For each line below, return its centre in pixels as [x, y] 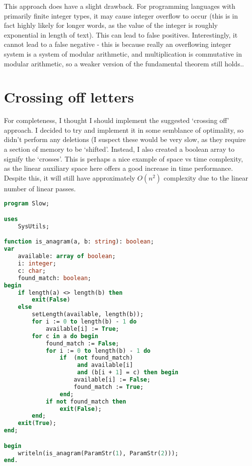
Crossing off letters [69, 97]
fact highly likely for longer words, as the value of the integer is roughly [111, 25]
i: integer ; [37, 263]
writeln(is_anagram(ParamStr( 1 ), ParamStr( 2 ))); [98, 453]
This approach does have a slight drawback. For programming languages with [120, 6]
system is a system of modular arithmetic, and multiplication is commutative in [123, 53]
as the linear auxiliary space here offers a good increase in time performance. [118, 168]
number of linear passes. [40, 188]
